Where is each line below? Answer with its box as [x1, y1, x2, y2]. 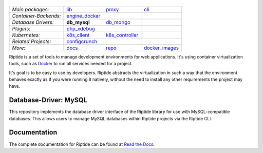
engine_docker [66, 12, 101, 19]
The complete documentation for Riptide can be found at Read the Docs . [9, 141, 155, 147]
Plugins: [12, 25, 31, 32]
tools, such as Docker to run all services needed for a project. [9, 61, 133, 67]
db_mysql [66, 19, 90, 25]
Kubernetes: [12, 32, 40, 38]
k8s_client [66, 32, 90, 38]
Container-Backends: [12, 12, 61, 19]
